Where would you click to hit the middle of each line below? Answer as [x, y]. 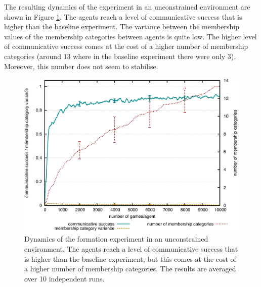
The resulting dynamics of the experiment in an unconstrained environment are [127, 7]
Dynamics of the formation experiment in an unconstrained [116, 239]
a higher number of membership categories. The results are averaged [130, 269]
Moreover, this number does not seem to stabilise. [81, 66]
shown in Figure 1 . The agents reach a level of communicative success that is [123, 16]
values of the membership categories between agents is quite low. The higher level [130, 36]
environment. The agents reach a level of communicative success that [131, 248]
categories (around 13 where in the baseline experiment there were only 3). [120, 56]
